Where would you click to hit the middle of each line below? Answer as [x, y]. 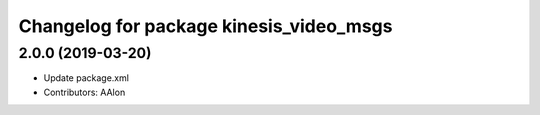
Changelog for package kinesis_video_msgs [205, 26]
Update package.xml [86, 78]
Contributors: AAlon [84, 92]
